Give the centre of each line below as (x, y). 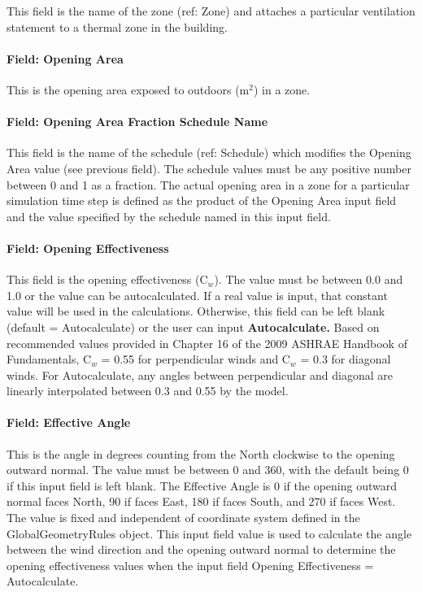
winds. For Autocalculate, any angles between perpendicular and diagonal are (200, 374)
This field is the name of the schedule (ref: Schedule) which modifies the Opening (209, 152)
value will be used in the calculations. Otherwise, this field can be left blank (196, 311)
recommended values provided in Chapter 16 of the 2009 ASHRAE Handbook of (207, 343)
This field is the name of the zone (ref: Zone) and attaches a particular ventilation (211, 11)
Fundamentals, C (49, 359)
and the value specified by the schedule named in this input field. (169, 216)
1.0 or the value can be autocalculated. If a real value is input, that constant (197, 295)
